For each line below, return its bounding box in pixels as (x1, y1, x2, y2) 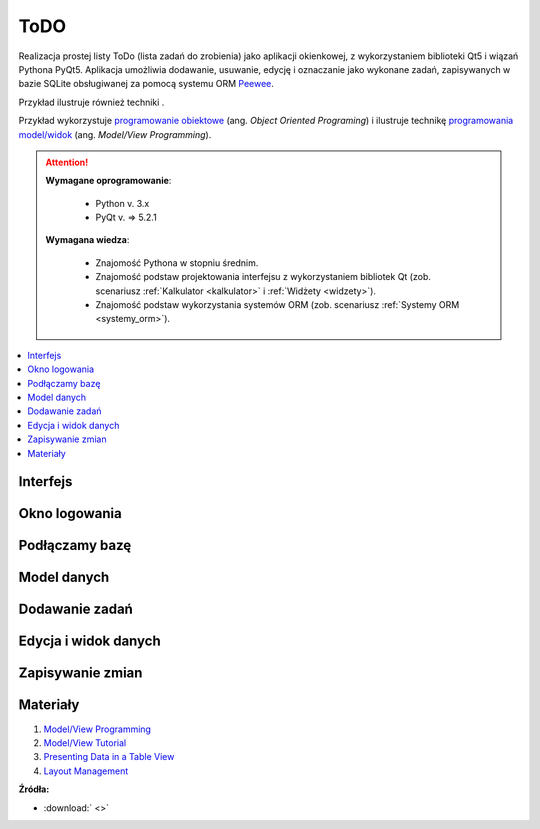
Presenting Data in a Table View (43, 751, 175, 763)
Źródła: (18, 783, 50, 795)
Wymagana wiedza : (45, 234, 130, 246)
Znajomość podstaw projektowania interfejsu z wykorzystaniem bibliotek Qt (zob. (95, 271, 432, 283)
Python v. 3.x (95, 197, 150, 209)
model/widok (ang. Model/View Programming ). (18, 128, 212, 140)
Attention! (45, 156, 89, 168)
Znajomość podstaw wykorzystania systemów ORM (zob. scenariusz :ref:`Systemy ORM (95, 299, 460, 311)
